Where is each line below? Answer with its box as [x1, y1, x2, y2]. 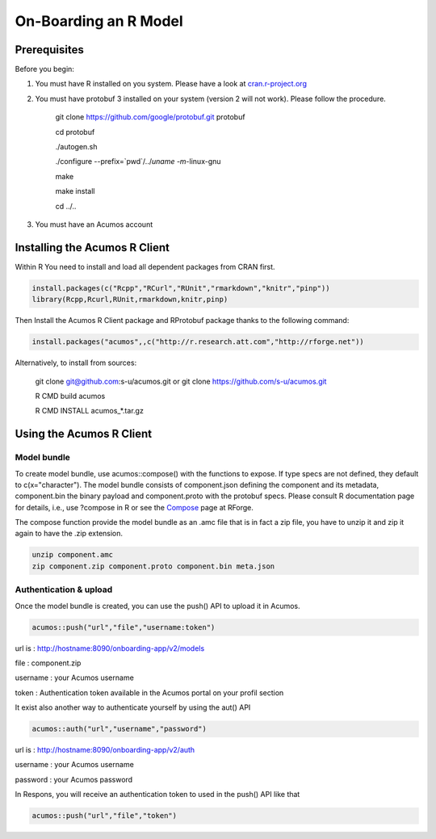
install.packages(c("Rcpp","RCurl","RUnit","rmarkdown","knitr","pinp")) [31, 283, 330, 292]
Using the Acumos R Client [15, 427, 153, 441]
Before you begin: [15, 65, 74, 74]
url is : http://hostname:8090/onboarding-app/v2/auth [15, 745, 195, 755]
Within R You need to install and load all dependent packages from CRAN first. [15, 262, 275, 271]
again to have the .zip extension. [15, 529, 124, 539]
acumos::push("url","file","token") [31, 812, 178, 820]
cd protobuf [55, 127, 95, 136]
